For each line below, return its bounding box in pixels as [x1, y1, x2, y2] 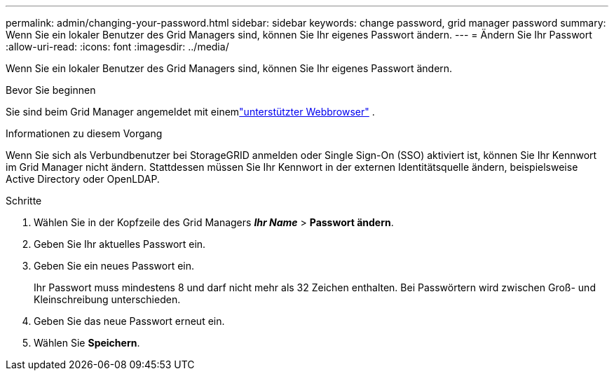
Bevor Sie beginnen [6, 84, 96, 96]
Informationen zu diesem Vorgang [6, 127, 163, 139]
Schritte [6, 195, 42, 207]
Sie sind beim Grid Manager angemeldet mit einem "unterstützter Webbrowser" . [6, 106, 375, 118]
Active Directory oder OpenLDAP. [6, 173, 160, 185]
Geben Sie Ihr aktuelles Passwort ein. [34, 238, 206, 250]
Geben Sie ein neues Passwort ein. [34, 260, 195, 272]
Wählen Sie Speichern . [34, 337, 140, 349]
